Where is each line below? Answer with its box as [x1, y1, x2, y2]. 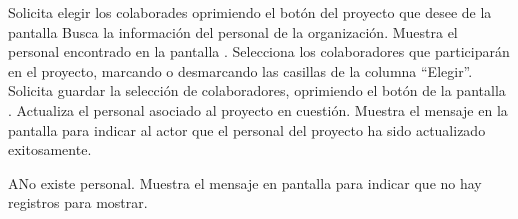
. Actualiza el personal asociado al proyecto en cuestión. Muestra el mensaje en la [8, 99, 508, 120]
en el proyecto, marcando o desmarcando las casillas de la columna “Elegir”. [8, 60, 473, 81]
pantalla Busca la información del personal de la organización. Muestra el [8, 21, 458, 42]
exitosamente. [8, 139, 92, 160]
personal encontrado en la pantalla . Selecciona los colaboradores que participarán [8, 41, 510, 62]
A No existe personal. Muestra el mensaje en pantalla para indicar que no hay [8, 172, 482, 193]
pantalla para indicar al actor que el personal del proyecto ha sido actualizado [8, 119, 486, 140]
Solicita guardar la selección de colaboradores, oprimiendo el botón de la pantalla [8, 80, 506, 101]
